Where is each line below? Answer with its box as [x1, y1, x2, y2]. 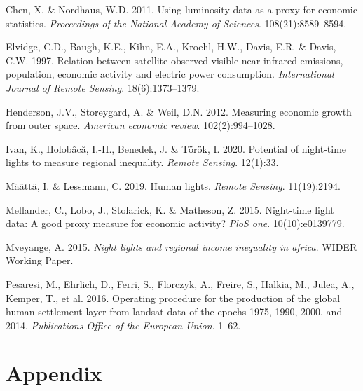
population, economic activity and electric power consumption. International [6, 67, 334, 81]
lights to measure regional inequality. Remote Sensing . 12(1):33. [6, 155, 279, 170]
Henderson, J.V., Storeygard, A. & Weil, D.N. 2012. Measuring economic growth [6, 104, 352, 118]
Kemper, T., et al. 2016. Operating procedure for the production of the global [6, 290, 341, 305]
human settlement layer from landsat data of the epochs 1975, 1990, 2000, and [6, 304, 343, 319]
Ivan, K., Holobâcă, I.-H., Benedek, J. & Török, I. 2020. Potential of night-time [6, 141, 347, 156]
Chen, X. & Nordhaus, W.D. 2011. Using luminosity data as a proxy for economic [6, 2, 357, 16]
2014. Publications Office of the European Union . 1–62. [6, 317, 241, 332]
